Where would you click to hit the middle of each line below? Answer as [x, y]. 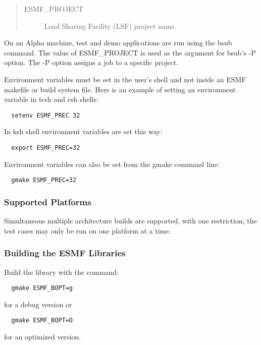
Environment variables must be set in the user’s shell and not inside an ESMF [125, 79]
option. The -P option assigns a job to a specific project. [91, 62]
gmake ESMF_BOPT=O [42, 321]
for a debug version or [38, 304]
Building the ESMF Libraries [65, 253]
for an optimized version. [43, 337]
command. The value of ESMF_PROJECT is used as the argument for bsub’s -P [130, 52]
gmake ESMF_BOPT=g [42, 288]
